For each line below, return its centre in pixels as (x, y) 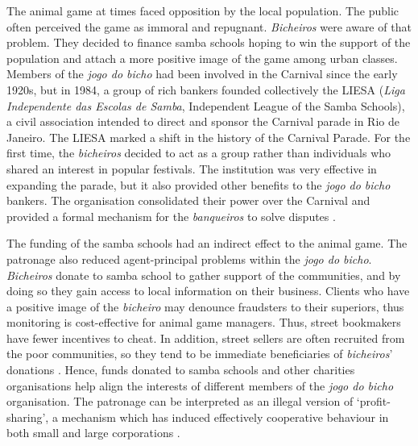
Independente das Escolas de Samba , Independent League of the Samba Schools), (206, 105)
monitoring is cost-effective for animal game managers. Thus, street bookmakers (204, 322)
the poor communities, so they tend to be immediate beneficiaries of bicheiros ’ (200, 354)
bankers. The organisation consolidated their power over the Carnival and (188, 200)
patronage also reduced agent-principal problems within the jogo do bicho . (189, 258)
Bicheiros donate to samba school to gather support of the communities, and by (204, 275)
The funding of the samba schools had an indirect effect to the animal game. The (207, 243)
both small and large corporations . (93, 433)
